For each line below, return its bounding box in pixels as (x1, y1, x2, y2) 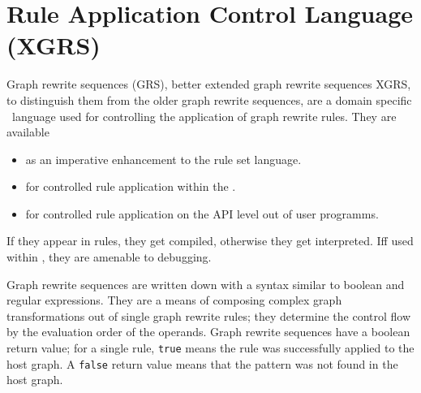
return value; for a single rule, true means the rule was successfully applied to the (6, 339, 415, 356)
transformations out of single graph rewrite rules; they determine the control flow (6, 307, 411, 324)
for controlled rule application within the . (25, 178, 236, 195)
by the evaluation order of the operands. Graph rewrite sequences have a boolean (6, 323, 410, 340)
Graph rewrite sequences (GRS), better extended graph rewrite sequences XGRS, (6, 76, 411, 93)
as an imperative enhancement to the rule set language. (25, 150, 302, 167)
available (6, 123, 49, 140)
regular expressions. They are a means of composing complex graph (6, 292, 342, 309)
